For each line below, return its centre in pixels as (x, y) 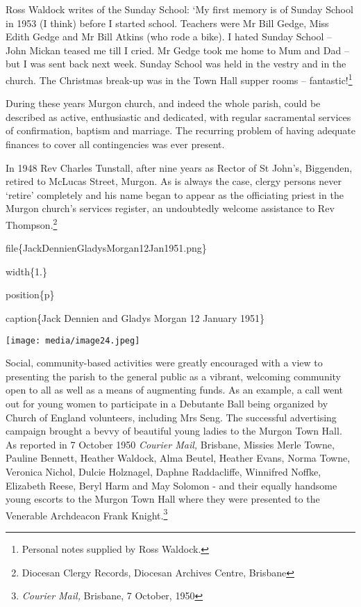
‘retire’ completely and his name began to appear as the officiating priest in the (175, 194)
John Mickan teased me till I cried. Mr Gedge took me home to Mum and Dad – (177, 50)
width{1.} (26, 271)
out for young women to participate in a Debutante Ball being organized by (167, 404)
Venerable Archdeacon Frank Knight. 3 (87, 514)
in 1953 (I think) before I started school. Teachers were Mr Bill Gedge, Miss (167, 23)
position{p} (30, 294)
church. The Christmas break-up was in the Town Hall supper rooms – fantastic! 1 (179, 79)
